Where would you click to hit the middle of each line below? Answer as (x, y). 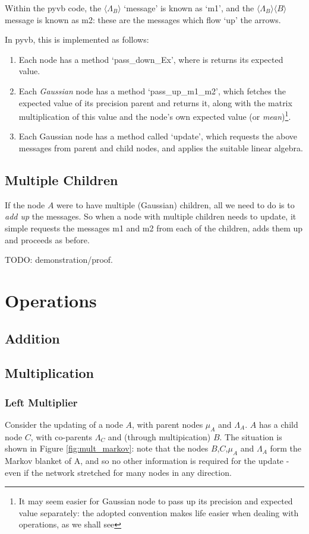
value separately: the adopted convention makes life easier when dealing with (159, 512)
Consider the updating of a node (64, 424)
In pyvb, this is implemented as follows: (77, 39)
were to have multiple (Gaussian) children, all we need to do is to (176, 204)
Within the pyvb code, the (53, 8)
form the (286, 448)
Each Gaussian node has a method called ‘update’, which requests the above (158, 136)
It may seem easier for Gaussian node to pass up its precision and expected (156, 501)
